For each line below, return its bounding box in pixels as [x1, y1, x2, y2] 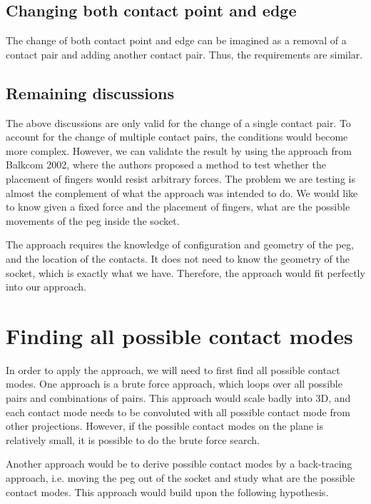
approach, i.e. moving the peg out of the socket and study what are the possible [6, 470, 355, 485]
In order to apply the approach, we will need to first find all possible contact [6, 362, 340, 377]
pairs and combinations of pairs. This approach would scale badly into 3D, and [6, 390, 351, 405]
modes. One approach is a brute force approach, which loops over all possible [6, 376, 342, 391]
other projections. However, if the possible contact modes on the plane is [6, 418, 323, 433]
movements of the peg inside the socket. [6, 213, 180, 228]
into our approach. [6, 279, 86, 294]
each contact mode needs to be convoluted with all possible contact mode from [6, 404, 350, 419]
